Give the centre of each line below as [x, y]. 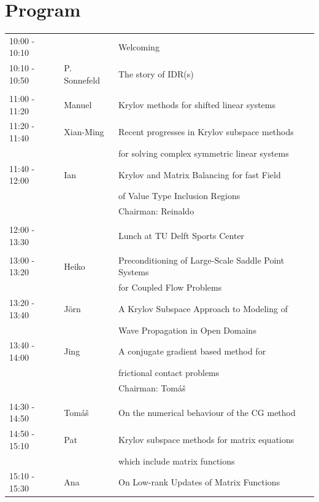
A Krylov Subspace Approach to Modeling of [203, 308]
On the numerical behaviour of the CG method [207, 412]
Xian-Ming [84, 132]
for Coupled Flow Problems [170, 287]
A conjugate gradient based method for [192, 351]
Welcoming [139, 46]
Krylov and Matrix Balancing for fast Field [200, 174]
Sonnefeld [82, 80]
